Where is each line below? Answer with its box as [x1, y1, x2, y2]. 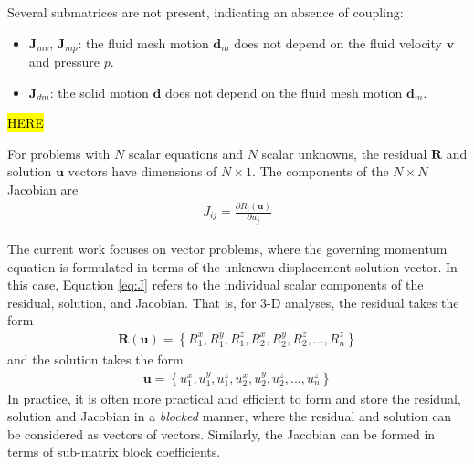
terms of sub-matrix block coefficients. [7, 442, 221, 461]
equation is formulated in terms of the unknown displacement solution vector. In [7, 257, 458, 276]
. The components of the [251, 162, 389, 181]
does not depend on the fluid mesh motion [165, 82, 403, 101]
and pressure [28, 52, 100, 71]
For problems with [7, 143, 111, 163]
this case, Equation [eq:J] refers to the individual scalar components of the [7, 275, 424, 294]
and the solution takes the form [7, 349, 184, 368]
